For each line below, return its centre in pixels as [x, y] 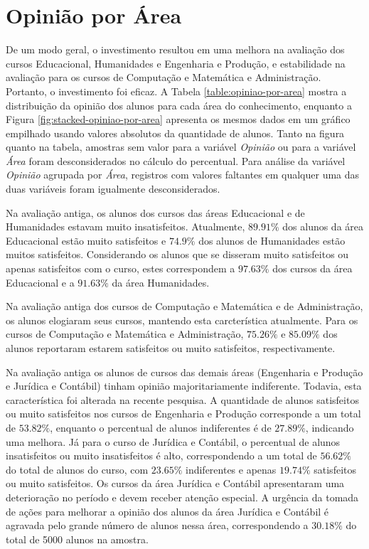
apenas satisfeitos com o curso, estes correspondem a [121, 268]
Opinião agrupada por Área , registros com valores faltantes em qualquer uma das [183, 175]
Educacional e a [40, 282]
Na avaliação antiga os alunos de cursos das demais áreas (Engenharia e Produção [184, 372]
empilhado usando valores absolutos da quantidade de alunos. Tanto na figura [175, 133]
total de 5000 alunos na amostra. [77, 539]
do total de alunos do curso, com [77, 469]
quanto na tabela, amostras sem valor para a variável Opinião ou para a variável [181, 147]
